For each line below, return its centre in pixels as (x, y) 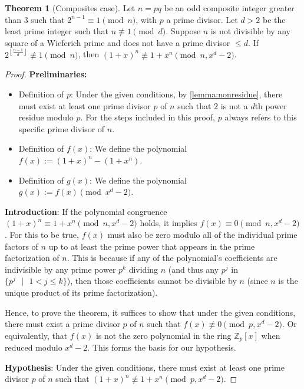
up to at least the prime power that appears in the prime (152, 246)
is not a (234, 105)
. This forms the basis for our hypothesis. (162, 347)
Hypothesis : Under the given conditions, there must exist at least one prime (145, 367)
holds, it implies (168, 223)
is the (288, 281)
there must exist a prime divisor (62, 324)
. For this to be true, (42, 234)
